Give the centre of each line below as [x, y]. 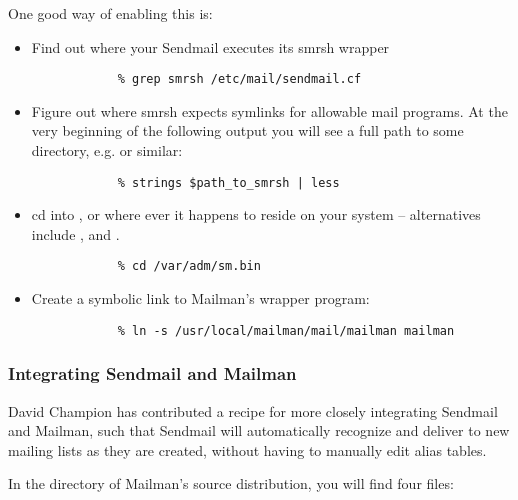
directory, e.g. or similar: [107, 150]
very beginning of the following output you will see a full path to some [247, 130]
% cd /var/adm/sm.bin [189, 266]
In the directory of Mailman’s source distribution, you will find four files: [231, 483]
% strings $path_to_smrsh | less [228, 182]
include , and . [75, 233]
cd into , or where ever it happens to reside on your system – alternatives [256, 214]
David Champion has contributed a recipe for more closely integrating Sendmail [253, 410]
